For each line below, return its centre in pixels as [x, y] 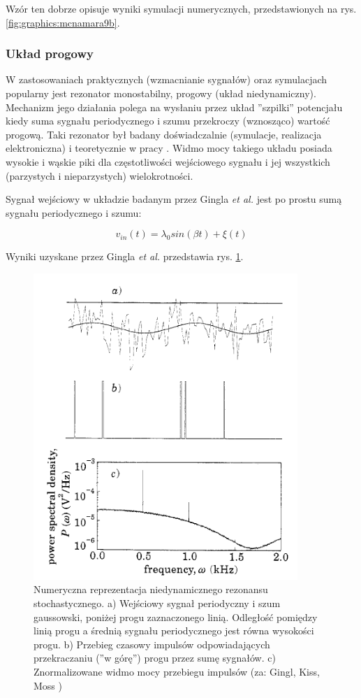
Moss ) [48, 685]
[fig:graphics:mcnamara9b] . [63, 22]
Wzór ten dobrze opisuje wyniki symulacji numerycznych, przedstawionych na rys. [181, 8]
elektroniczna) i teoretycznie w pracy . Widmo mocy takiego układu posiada [169, 148]
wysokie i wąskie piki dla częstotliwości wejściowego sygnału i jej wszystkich [168, 161]
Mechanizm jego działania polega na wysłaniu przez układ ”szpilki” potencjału [174, 107]
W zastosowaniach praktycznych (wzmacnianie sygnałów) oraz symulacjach [167, 79]
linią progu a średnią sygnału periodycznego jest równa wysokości [174, 631]
